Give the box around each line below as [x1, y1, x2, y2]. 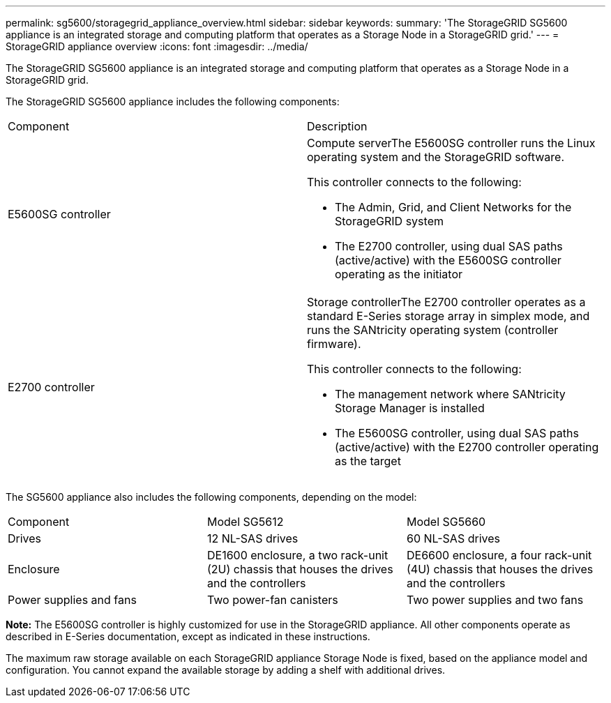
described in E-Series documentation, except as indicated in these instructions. [6, 630, 370, 642]
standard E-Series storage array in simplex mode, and [307, 309, 590, 323]
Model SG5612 [206, 515, 284, 529]
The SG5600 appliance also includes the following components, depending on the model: [6, 491, 417, 503]
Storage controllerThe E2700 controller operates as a [307, 295, 586, 309]
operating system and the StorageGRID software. [307, 150, 564, 164]
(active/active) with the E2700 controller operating [335, 440, 599, 454]
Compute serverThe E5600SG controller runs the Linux [307, 136, 596, 150]
